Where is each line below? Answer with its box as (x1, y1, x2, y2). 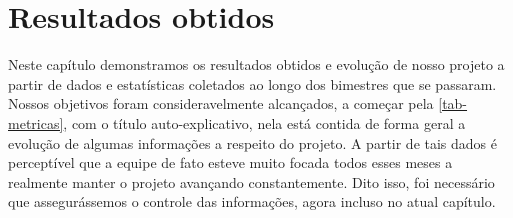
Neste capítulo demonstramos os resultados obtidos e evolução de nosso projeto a (8, 54, 505, 75)
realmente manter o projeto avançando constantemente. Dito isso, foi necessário (8, 171, 495, 192)
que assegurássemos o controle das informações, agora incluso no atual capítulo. (8, 191, 496, 212)
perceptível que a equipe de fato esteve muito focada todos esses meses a (8, 152, 453, 173)
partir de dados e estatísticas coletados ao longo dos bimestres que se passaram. (8, 73, 497, 94)
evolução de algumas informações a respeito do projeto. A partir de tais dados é (8, 132, 498, 153)
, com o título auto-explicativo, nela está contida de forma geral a (63, 112, 466, 133)
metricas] (8, 112, 64, 133)
